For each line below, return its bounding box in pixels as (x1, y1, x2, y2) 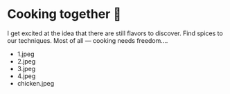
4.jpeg (17, 72, 36, 80)
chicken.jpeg (17, 79, 55, 87)
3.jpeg (17, 64, 36, 73)
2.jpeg (17, 57, 36, 65)
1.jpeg (17, 50, 35, 58)
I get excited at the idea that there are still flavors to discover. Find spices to (7, 29, 223, 37)
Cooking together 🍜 (7, 6, 122, 22)
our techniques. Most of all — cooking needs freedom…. (7, 36, 168, 44)
